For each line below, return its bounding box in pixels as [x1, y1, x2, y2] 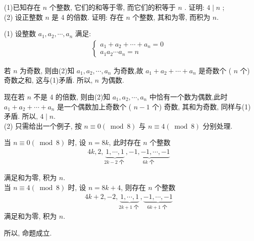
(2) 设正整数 [4, 11, 43, 22]
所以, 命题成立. [4, 227, 52, 238]
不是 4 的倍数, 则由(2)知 [33, 92, 110, 101]
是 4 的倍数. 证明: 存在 [51, 11, 124, 22]
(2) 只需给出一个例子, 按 [4, 120, 82, 131]
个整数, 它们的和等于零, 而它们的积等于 [49, 2, 176, 12]
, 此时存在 [108, 137, 141, 147]
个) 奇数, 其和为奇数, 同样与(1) [152, 101, 251, 111]
